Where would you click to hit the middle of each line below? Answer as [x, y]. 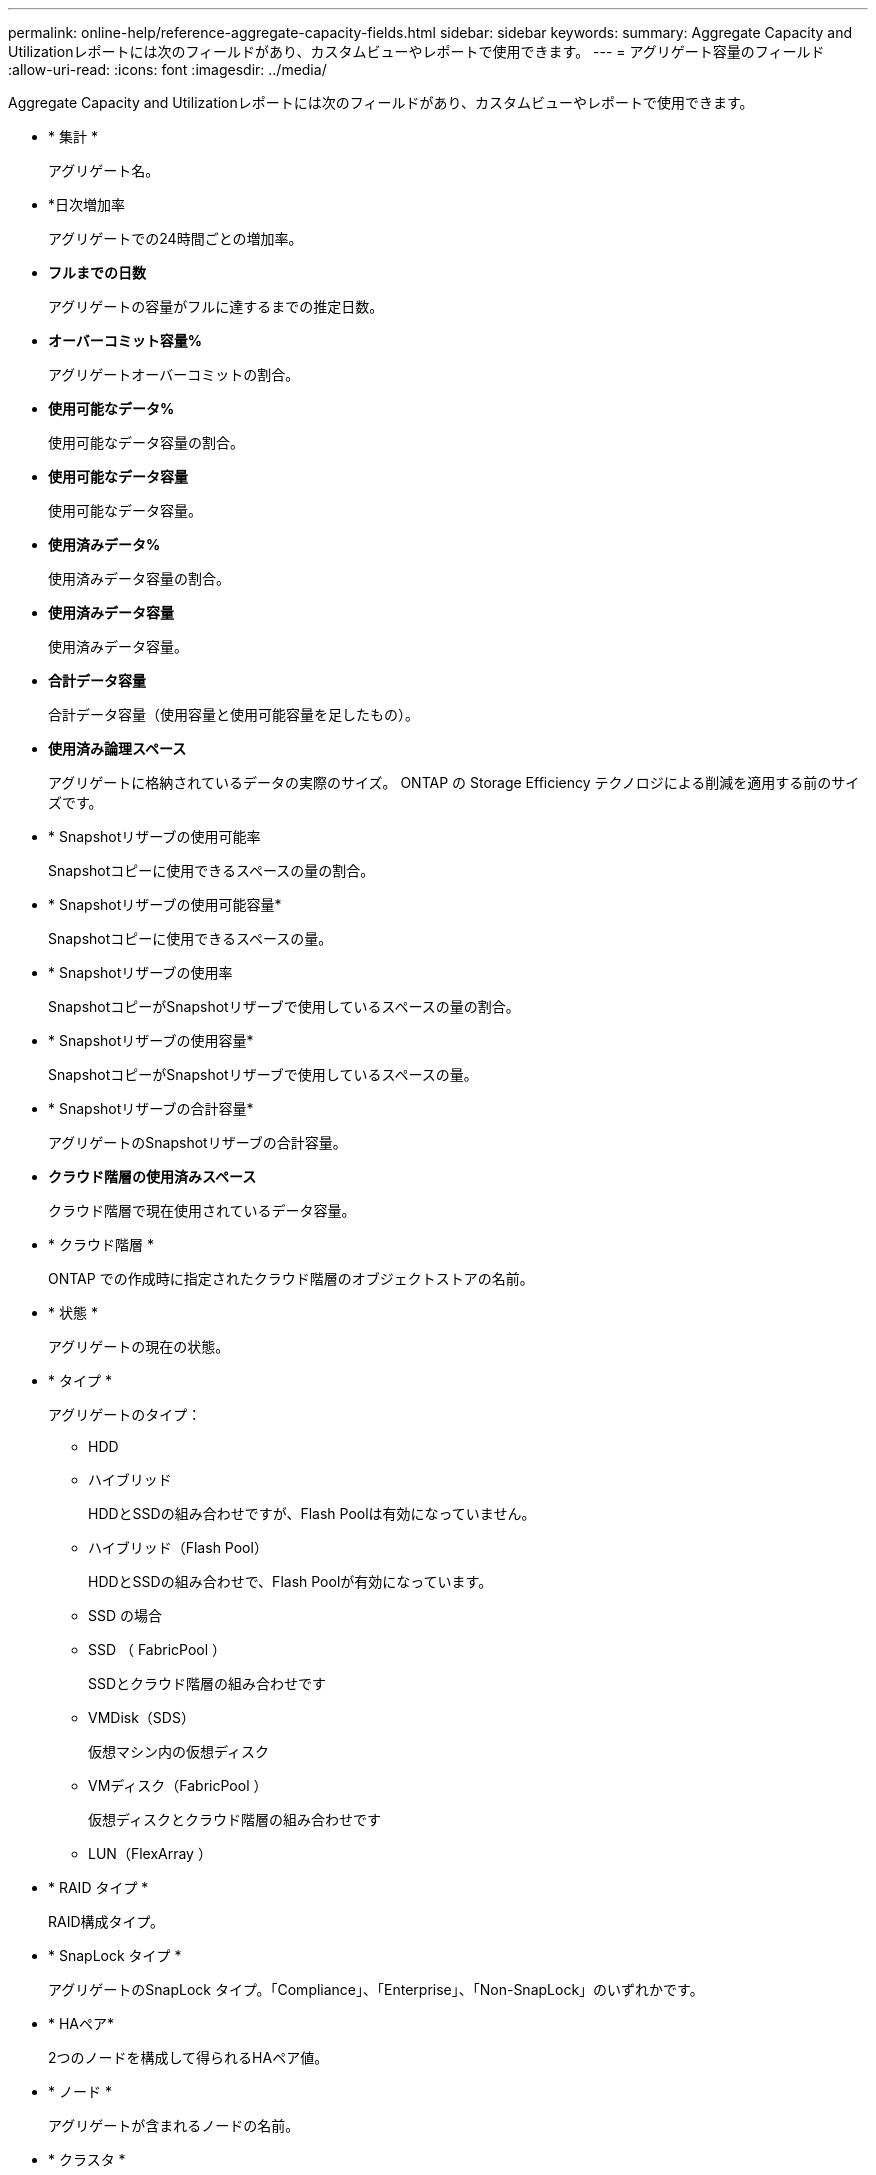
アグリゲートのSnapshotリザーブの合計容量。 [197, 1142]
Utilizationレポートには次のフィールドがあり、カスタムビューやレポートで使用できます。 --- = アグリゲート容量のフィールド [416, 51]
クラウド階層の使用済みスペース [152, 1176]
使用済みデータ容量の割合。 [139, 578]
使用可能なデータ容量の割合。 [146, 442]
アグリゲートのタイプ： [125, 1414]
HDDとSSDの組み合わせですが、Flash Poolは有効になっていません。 [312, 1513]
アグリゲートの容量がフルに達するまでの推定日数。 [216, 306]
